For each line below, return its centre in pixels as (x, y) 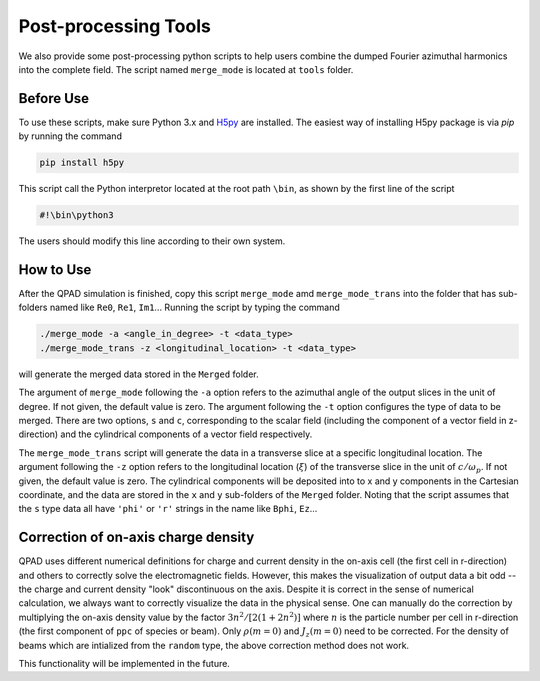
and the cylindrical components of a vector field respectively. (186, 434)
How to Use (55, 269)
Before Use (54, 98)
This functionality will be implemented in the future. (124, 663)
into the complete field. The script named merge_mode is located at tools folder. (186, 69)
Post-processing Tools (115, 26)
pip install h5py (82, 163)
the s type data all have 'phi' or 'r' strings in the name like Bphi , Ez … (168, 509)
